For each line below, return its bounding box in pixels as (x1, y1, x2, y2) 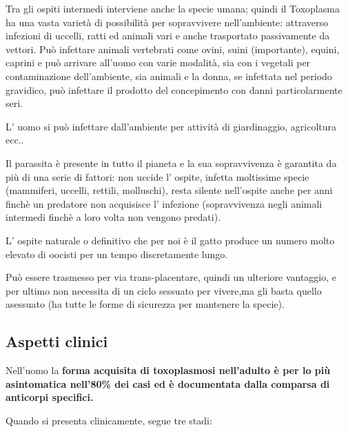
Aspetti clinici (6, 331, 108, 352)
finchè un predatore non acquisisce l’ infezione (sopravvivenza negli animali (6, 196, 323, 210)
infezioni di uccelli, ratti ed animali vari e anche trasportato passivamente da (6, 28, 330, 43)
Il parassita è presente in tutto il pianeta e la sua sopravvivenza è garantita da (6, 155, 337, 170)
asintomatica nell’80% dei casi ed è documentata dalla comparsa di (6, 376, 330, 391)
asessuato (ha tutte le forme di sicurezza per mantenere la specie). (6, 297, 285, 311)
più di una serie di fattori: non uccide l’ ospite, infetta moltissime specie (6, 169, 309, 184)
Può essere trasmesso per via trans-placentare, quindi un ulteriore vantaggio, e (6, 270, 337, 284)
